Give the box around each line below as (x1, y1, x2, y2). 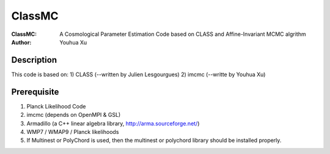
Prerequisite (11, 86, 59, 97)
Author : (11, 38, 32, 46)
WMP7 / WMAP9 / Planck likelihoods (26, 128, 119, 135)
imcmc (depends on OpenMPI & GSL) (26, 111, 121, 119)
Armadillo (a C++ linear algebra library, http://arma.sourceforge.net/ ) (26, 119, 200, 127)
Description (11, 55, 57, 65)
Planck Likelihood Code (26, 102, 86, 110)
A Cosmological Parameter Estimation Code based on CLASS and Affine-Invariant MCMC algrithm (59, 30, 306, 38)
